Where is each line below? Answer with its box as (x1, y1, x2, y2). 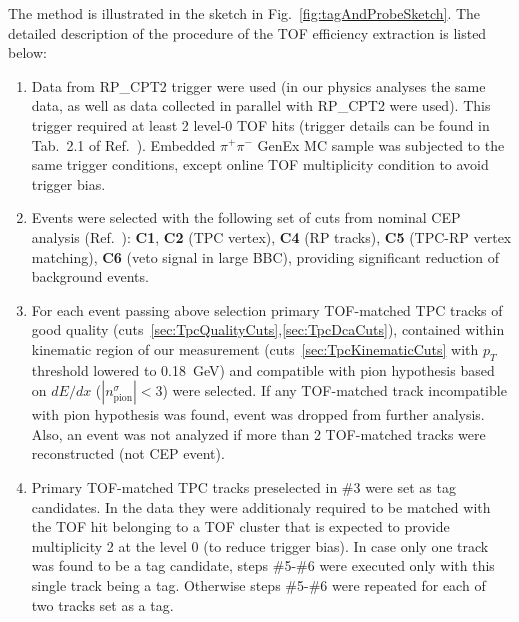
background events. (31, 266, 149, 287)
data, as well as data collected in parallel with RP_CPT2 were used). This (31, 95, 491, 116)
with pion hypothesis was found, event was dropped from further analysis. (31, 404, 485, 425)
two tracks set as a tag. (31, 594, 174, 615)
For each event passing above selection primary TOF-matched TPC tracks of (31, 299, 503, 320)
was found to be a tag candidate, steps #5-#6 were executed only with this (31, 555, 495, 576)
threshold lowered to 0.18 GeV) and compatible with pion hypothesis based (31, 359, 495, 380)
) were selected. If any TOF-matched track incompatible (162, 380, 507, 401)
